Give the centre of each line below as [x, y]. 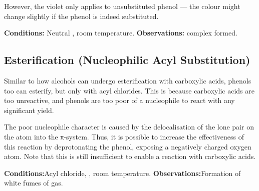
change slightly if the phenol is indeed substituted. [81, 16]
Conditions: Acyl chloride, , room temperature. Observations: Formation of [122, 173]
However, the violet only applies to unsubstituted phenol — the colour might [122, 6]
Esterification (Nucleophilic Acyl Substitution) [127, 60]
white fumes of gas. [34, 183]
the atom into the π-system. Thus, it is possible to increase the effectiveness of [124, 136]
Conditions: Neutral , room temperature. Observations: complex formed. [121, 33]
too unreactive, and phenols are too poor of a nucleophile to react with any [119, 100]
